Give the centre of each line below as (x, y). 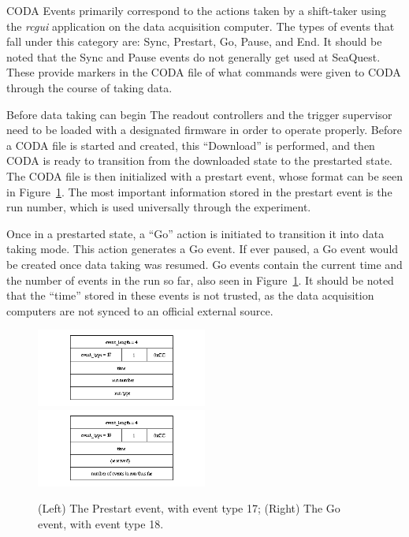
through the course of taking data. (89, 87)
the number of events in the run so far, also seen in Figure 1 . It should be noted (200, 280)
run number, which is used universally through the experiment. (159, 207)
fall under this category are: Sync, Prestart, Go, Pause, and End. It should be (194, 41)
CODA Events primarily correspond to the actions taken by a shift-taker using (197, 10)
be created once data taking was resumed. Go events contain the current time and (204, 264)
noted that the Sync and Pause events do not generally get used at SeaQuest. (193, 56)
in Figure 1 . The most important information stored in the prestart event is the (199, 191)
